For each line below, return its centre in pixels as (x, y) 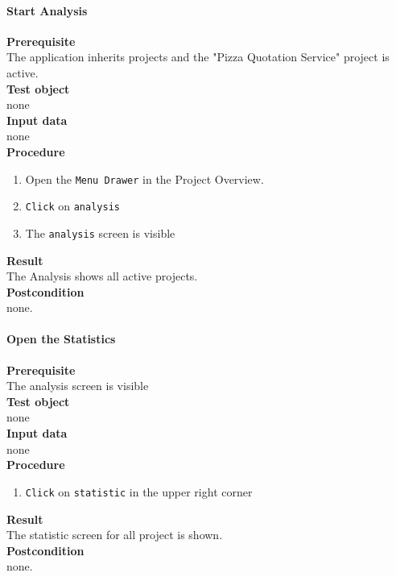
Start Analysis (47, 10)
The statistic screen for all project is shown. (115, 535)
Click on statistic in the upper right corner (139, 491)
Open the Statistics (61, 339)
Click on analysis (72, 206)
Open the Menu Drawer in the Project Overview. (144, 178)
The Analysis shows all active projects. (102, 276)
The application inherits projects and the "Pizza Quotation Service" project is (198, 57)
